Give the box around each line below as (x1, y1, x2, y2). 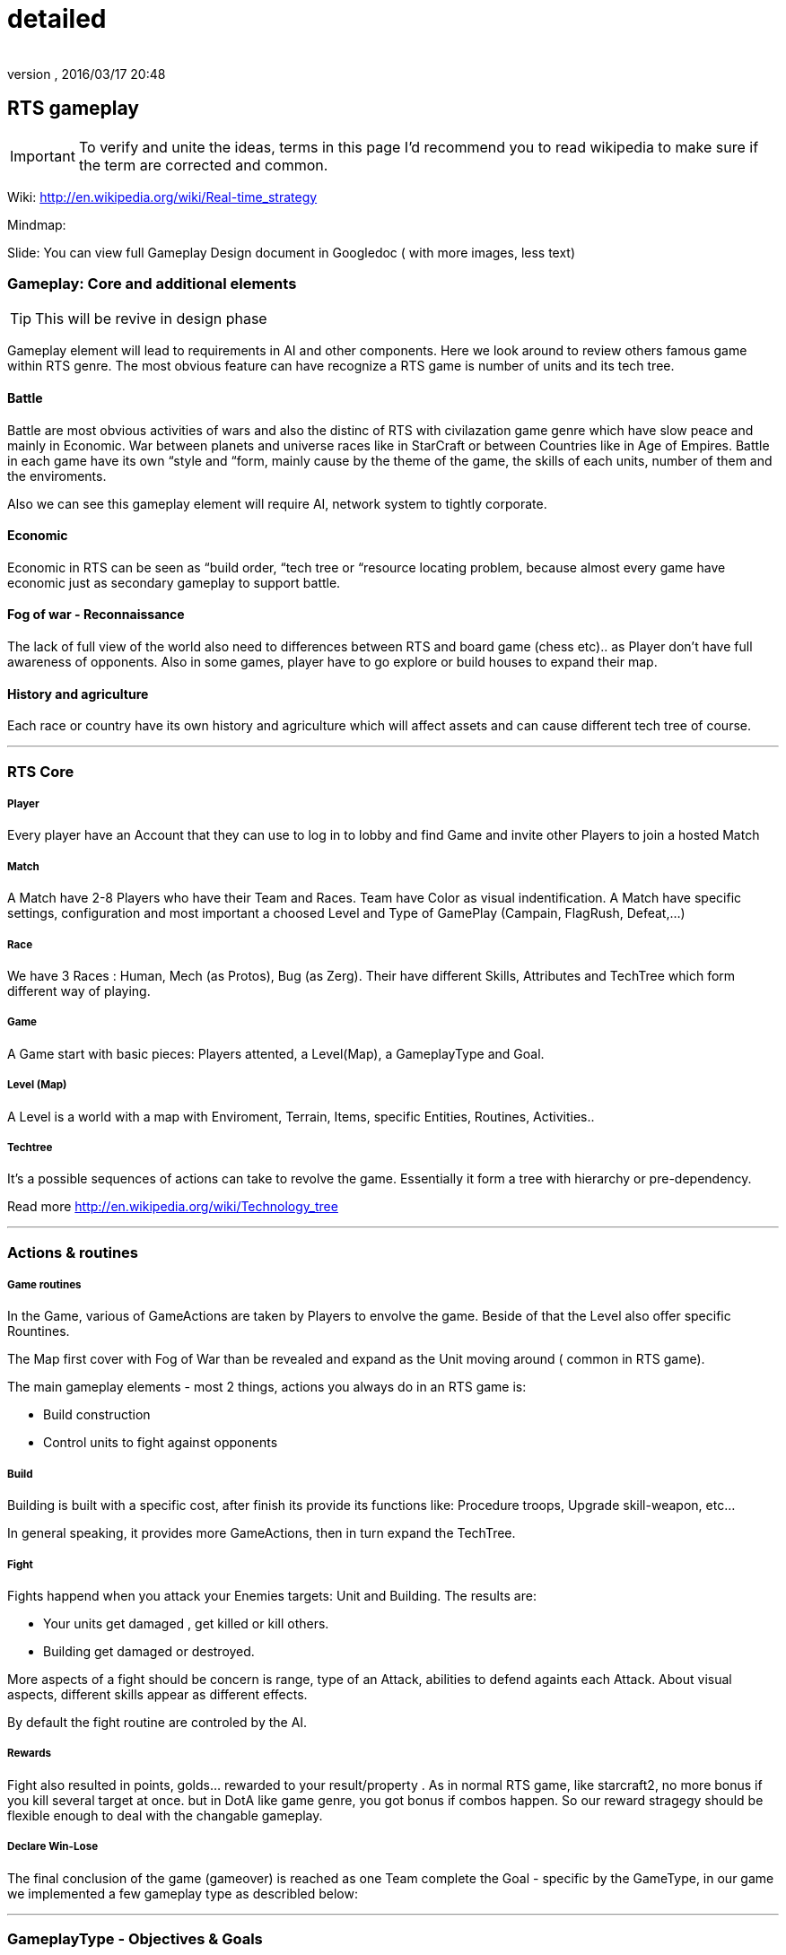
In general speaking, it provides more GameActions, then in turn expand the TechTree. (7, 1525, 516, 1541)
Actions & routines (7, 1243, 139, 1261)
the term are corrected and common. (78, 155, 328, 174)
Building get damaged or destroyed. (43, 1644, 255, 1659)
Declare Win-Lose (7, 1840, 99, 1854)
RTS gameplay (7, 97, 139, 120)
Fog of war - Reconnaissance (7, 607, 185, 623)
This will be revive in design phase (35, 310, 267, 328)
